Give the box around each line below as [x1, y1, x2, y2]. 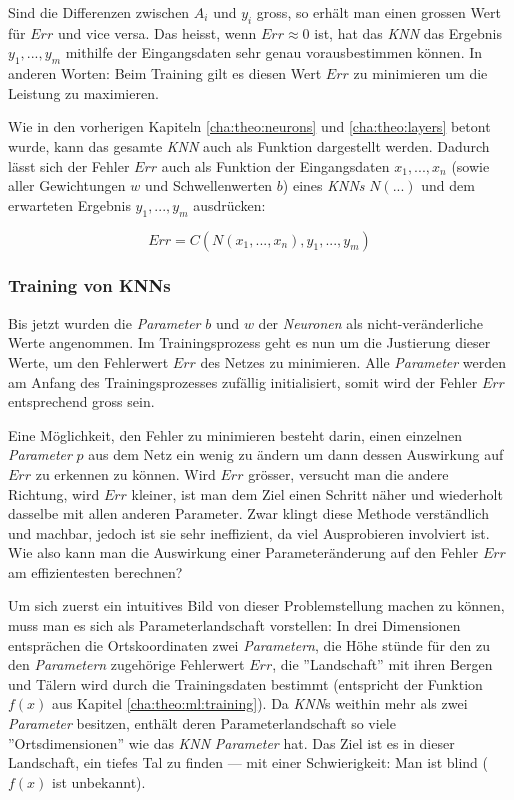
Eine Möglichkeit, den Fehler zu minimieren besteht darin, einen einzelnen [8, 424, 463, 445]
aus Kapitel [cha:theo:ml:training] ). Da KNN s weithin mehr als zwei [52, 693, 468, 714]
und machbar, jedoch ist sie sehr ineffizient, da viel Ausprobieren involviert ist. [8, 522, 490, 543]
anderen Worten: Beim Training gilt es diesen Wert [8, 63, 322, 84]
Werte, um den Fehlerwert [8, 351, 169, 372]
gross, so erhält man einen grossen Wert [256, 2, 501, 22]
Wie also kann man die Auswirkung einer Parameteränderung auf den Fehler [8, 542, 479, 563]
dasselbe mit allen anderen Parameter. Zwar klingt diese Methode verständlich [8, 503, 489, 524]
